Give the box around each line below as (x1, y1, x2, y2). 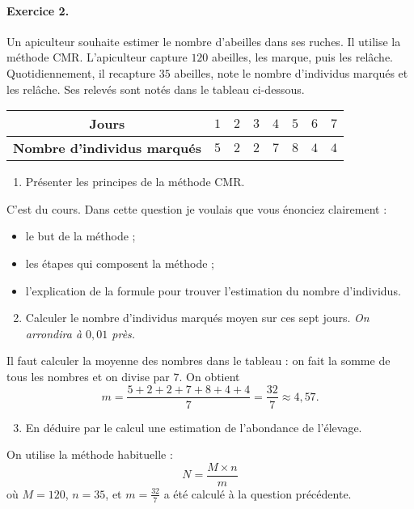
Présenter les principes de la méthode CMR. (25, 173, 245, 190)
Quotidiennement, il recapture (6, 64, 156, 81)
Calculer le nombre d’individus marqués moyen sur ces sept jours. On (25, 309, 370, 326)
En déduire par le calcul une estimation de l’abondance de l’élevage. (25, 418, 362, 435)
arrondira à (25, 324, 82, 341)
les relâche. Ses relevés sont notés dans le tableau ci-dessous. (6, 80, 305, 97)
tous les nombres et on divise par (6, 367, 170, 384)
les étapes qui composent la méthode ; (25, 254, 214, 271)
